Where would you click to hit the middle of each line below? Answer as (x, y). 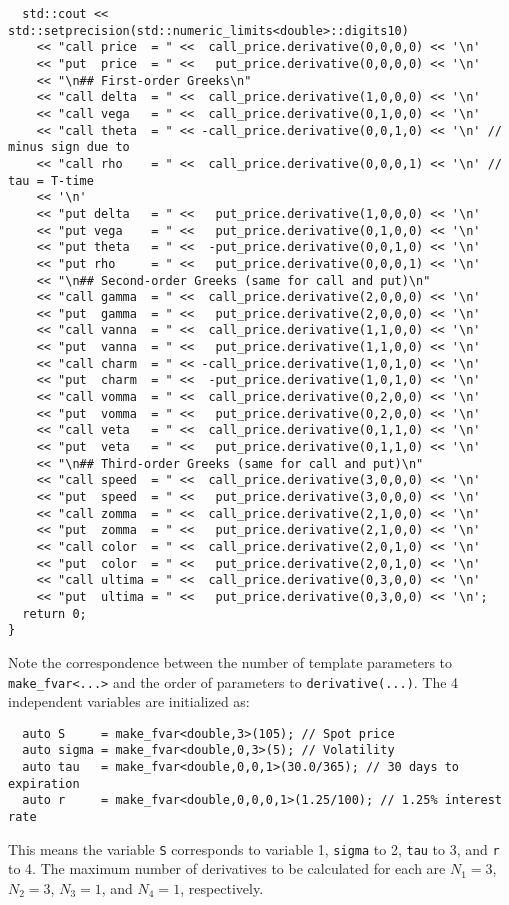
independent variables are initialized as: (129, 701)
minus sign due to (69, 147)
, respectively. (222, 887)
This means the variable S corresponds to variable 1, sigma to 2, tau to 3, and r (254, 848)
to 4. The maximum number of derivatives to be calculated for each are (227, 868)
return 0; (54, 613)
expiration (44, 783)
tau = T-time (51, 180)
